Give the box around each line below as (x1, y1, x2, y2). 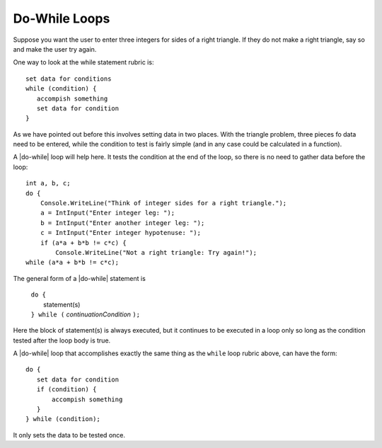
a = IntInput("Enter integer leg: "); (40, 209, 175, 217)
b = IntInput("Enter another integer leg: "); (40, 219, 205, 226)
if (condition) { (36, 386, 97, 394)
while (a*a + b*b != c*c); (25, 258, 120, 267)
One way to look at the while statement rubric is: (13, 58, 154, 67)
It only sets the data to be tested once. (13, 430, 125, 439)
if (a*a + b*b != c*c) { (40, 239, 127, 247)
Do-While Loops (13, 11, 110, 26)
